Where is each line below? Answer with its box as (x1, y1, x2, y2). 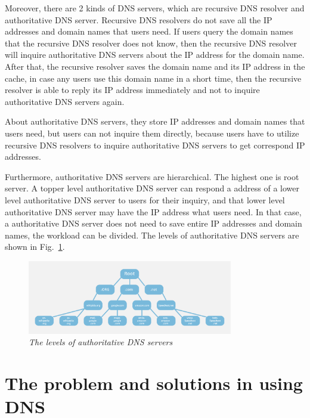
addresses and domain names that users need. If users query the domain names (5, 25, 293, 38)
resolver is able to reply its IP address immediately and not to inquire (5, 83, 260, 96)
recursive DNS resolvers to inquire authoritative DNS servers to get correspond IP (5, 138, 305, 151)
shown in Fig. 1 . (5, 240, 65, 253)
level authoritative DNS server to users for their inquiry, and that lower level (5, 193, 285, 206)
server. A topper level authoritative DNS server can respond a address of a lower (5, 182, 300, 194)
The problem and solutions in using (5, 371, 303, 395)
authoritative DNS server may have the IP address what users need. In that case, (5, 205, 302, 218)
